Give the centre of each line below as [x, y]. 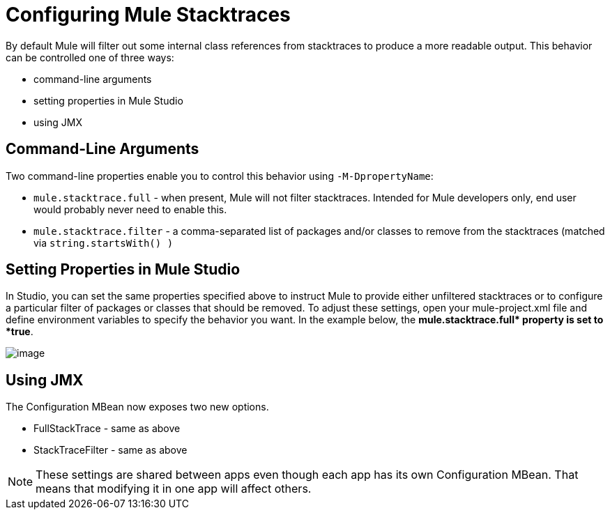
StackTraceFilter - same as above [110, 450]
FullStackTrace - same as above [107, 429]
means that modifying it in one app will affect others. [174, 489]
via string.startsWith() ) [104, 243]
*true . [20, 332]
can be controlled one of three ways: [90, 57]
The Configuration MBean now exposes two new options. [137, 407]
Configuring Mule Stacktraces [148, 15]
